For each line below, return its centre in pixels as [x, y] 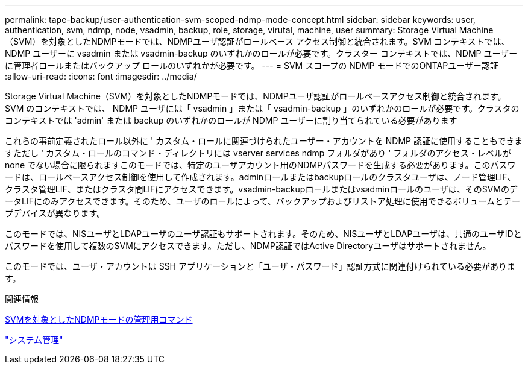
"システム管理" [34, 340]
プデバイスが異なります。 [55, 213]
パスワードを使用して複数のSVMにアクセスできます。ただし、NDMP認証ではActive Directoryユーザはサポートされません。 [248, 246]
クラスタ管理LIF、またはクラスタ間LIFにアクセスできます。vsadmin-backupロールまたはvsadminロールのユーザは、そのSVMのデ [262, 189]
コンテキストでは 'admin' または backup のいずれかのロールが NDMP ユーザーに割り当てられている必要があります [231, 120]
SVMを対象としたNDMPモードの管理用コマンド [99, 319]
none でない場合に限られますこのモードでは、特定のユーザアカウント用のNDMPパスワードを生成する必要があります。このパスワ [260, 165]
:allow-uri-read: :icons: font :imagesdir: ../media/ [101, 76]
